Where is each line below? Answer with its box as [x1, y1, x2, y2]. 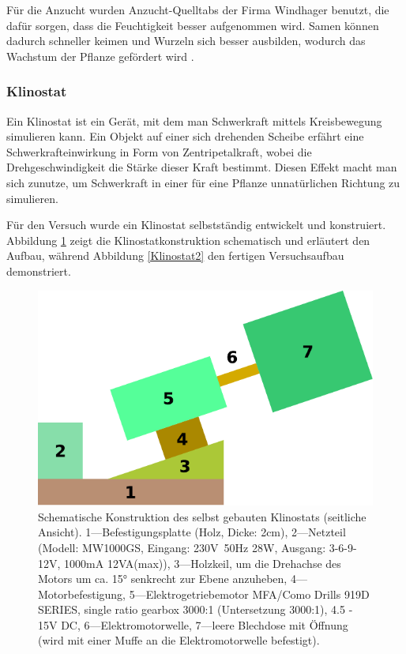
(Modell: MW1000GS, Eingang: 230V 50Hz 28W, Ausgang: [38, 539, 326, 555]
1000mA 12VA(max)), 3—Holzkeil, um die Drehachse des [64, 554, 341, 571]
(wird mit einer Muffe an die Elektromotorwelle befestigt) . [38, 632, 320, 648]
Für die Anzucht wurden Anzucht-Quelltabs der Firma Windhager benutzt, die [6, 2, 389, 17]
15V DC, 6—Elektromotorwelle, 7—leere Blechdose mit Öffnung [38, 616, 348, 633]
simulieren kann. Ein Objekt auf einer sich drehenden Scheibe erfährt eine [6, 128, 364, 145]
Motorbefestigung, [38, 585, 126, 602]
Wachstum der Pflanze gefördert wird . [6, 47, 194, 64]
